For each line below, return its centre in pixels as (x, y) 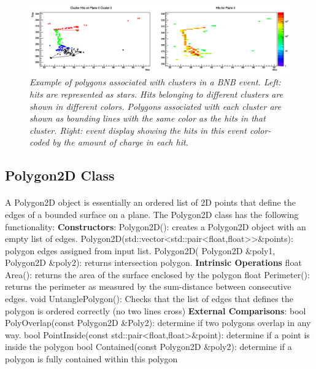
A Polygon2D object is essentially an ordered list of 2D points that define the (150, 202)
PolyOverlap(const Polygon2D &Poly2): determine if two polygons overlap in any (158, 323)
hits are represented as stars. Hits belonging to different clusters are (156, 94)
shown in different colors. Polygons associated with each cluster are (156, 106)
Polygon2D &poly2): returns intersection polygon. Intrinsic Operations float (153, 262)
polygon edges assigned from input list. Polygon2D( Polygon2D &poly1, (140, 250)
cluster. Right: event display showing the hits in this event (138, 130)
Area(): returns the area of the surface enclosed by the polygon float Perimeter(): (157, 274)
